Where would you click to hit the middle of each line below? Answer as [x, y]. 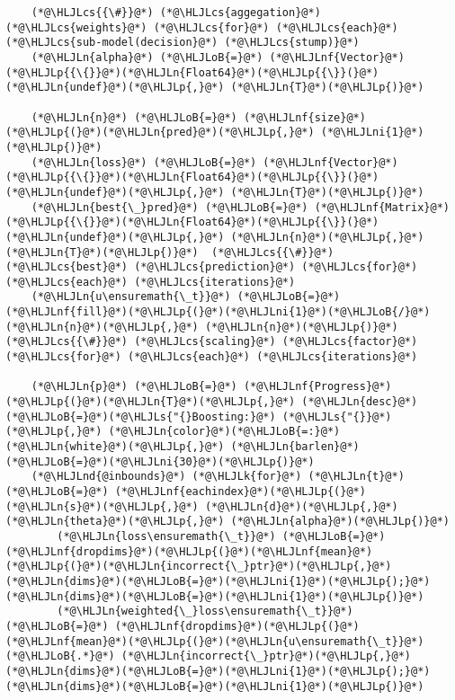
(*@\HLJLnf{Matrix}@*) [382, 207]
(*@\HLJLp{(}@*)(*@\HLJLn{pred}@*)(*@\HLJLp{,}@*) [160, 133]
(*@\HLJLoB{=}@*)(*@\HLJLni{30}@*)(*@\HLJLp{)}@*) [160, 461]
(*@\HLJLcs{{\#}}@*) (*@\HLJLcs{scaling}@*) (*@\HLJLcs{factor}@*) [212, 342]
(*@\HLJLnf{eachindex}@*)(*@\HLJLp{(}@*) [240, 492]
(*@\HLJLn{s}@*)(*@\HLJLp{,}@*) [102, 506]
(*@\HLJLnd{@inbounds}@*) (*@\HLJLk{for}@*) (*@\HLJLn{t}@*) [218, 477]
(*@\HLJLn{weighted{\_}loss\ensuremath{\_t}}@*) [205, 611]
